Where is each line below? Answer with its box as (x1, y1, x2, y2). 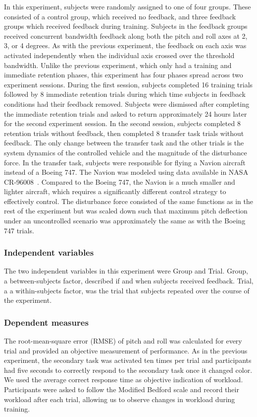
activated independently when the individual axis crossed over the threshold (4, 50, 235, 60)
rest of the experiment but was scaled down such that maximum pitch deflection (4, 206, 248, 216)
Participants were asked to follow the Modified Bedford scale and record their (4, 384, 239, 395)
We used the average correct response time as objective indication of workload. (4, 374, 243, 385)
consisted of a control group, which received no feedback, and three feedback (4, 11, 236, 21)
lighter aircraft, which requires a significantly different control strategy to (4, 186, 226, 197)
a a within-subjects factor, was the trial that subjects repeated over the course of (4, 285, 250, 295)
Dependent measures (4, 316, 89, 328)
